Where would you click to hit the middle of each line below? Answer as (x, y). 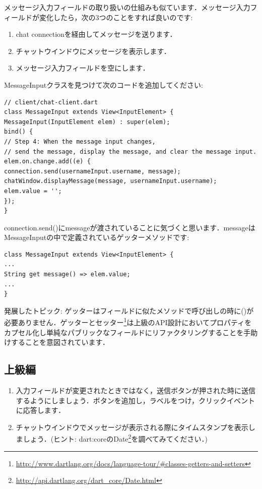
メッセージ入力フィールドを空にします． (83, 68)
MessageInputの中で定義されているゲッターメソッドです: (97, 237)
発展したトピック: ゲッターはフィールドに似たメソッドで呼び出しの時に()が (129, 310)
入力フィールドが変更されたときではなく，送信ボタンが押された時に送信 (136, 390)
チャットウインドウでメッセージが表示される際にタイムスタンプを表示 (132, 427)
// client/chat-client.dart (51, 102)
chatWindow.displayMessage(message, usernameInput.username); (111, 181)
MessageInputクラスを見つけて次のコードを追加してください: (104, 84)
